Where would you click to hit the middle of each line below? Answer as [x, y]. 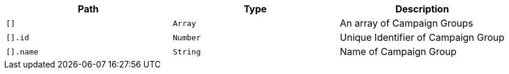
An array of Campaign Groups [406, 23]
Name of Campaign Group [398, 52]
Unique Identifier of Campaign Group [422, 37]
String [187, 52]
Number [187, 37]
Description [422, 9]
